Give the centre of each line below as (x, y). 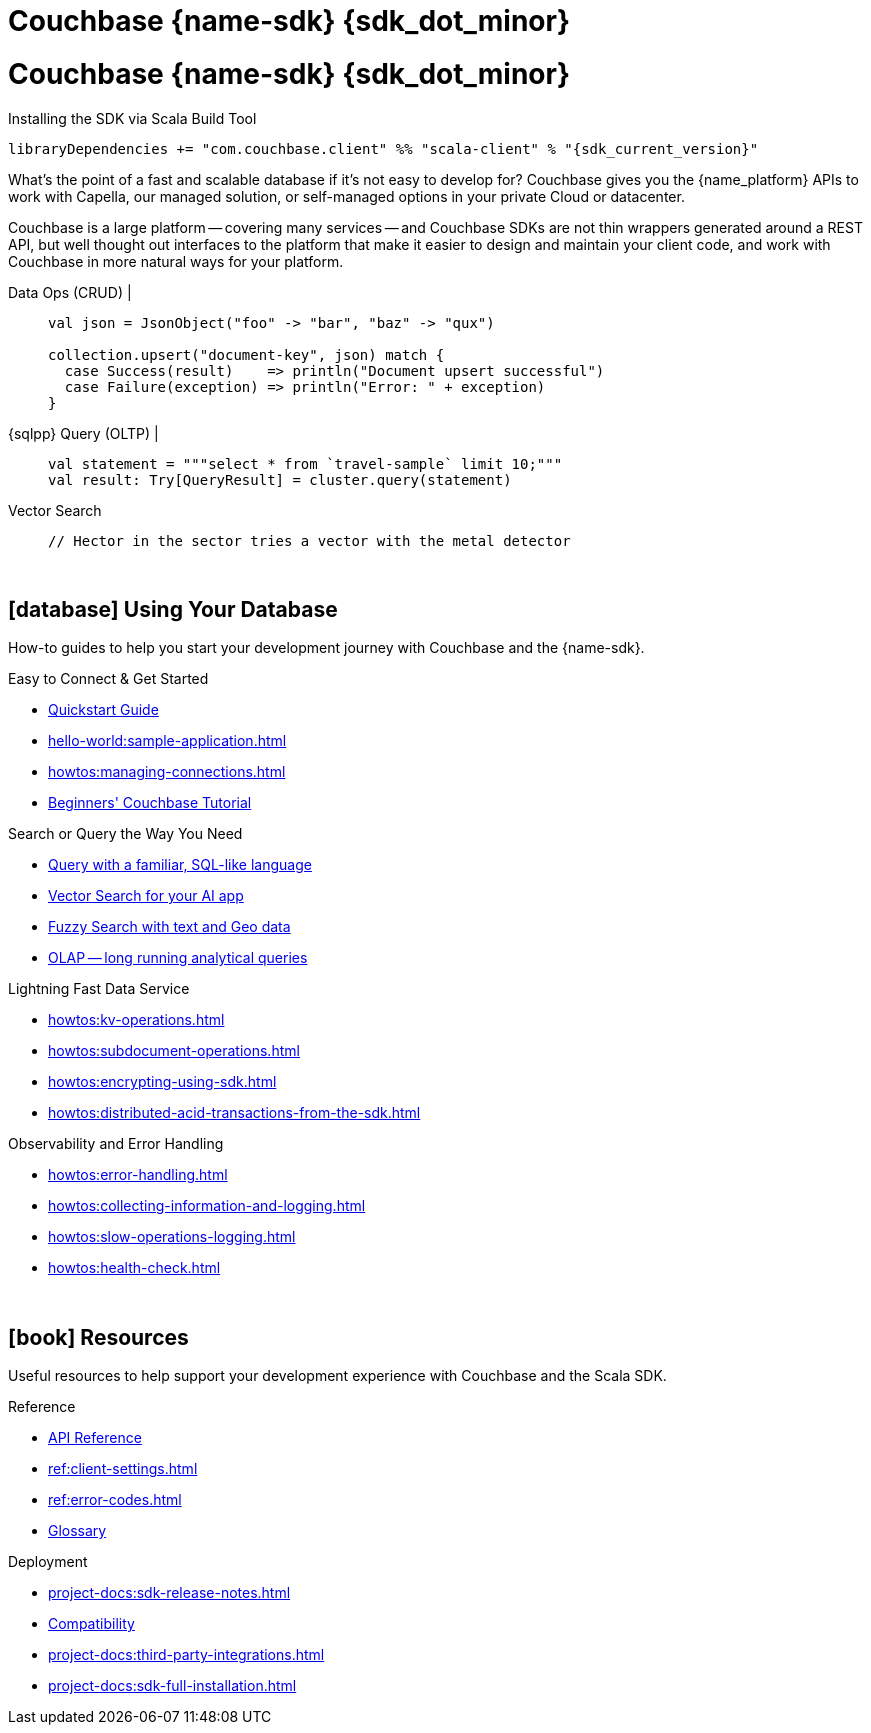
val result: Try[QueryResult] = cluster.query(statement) (280, 479)
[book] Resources (98, 1337)
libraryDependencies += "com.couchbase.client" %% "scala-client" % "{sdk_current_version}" (383, 148)
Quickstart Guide (103, 710)
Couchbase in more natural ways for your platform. (176, 261)
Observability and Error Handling (116, 1144)
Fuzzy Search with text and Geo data (169, 927)
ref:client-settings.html (123, 1469)
